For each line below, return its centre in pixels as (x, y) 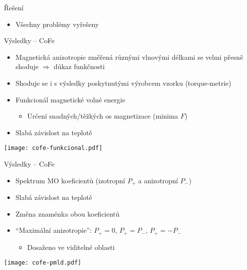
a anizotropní (158, 180)
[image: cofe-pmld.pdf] (43, 263)
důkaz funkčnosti (79, 66)
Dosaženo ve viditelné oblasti (71, 247)
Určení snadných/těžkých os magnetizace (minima (103, 116)
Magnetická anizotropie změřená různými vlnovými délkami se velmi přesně (129, 57)
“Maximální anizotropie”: (54, 230)
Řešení (14, 7)
